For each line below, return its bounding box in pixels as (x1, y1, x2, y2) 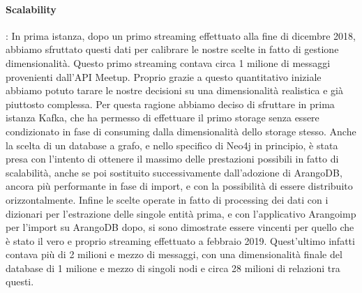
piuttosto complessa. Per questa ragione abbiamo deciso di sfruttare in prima (6, 96, 335, 111)
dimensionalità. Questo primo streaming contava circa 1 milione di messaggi (6, 55, 331, 70)
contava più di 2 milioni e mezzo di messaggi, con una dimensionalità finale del (6, 247, 342, 262)
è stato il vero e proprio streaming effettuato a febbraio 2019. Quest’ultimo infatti (6, 233, 355, 248)
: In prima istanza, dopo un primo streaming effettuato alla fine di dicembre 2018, (6, 28, 356, 43)
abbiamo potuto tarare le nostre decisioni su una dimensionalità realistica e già (6, 83, 343, 98)
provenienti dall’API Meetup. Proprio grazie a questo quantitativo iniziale (6, 69, 322, 84)
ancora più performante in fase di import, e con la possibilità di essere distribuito (6, 179, 353, 193)
